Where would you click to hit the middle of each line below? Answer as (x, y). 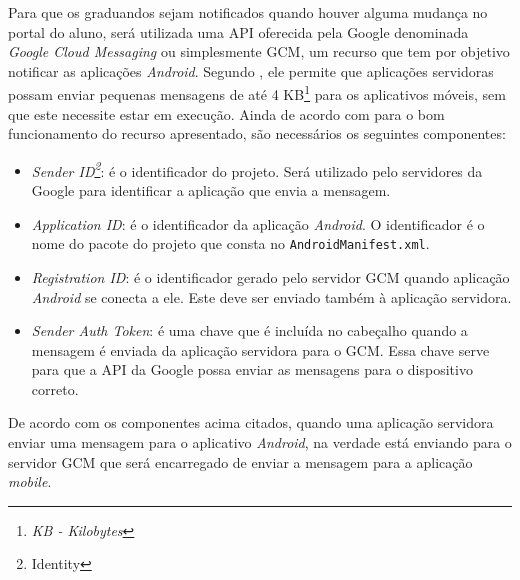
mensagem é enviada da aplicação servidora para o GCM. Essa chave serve (260, 349)
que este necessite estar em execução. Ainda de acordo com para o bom (226, 113)
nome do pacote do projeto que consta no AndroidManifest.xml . (230, 243)
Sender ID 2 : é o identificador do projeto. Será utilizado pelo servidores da (257, 169)
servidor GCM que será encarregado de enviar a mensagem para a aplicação (240, 461)
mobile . (30, 481)
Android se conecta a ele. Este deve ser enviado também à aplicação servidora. (271, 296)
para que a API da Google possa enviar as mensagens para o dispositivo (252, 369)
